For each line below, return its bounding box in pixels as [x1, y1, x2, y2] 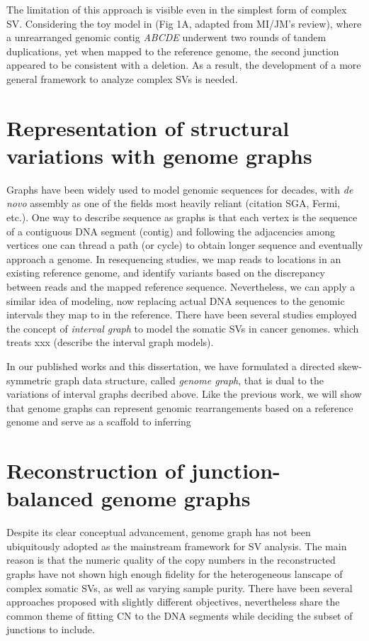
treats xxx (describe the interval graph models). [6, 335, 214, 350]
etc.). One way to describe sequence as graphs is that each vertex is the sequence [6, 210, 358, 225]
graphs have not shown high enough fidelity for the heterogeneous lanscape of [6, 567, 343, 581]
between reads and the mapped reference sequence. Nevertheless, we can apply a [6, 279, 356, 294]
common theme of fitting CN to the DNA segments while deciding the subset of [6, 608, 353, 623]
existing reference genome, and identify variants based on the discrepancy [6, 265, 326, 280]
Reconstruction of [6, 456, 184, 485]
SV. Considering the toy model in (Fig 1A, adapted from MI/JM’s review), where [6, 16, 362, 30]
